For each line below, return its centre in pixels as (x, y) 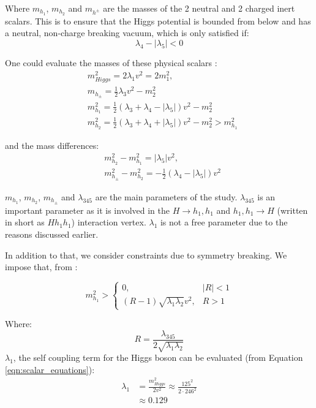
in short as (25, 222)
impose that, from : (41, 267)
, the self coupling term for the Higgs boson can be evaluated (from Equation (158, 357)
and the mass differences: (52, 145)
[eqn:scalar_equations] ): (50, 369)
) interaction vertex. (109, 222)
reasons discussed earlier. (52, 234)
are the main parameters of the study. (166, 196)
